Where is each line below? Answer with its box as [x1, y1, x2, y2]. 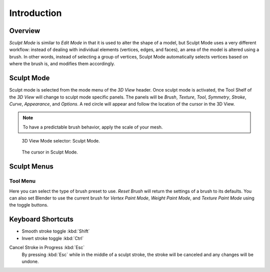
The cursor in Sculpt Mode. [21, 149, 78, 155]
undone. [21, 258, 39, 264]
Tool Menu [9, 177, 36, 184]
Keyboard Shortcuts [9, 215, 73, 223]
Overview [9, 26, 40, 35]
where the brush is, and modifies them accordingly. [9, 60, 115, 67]
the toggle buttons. [9, 202, 48, 208]
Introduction [9, 7, 62, 18]
